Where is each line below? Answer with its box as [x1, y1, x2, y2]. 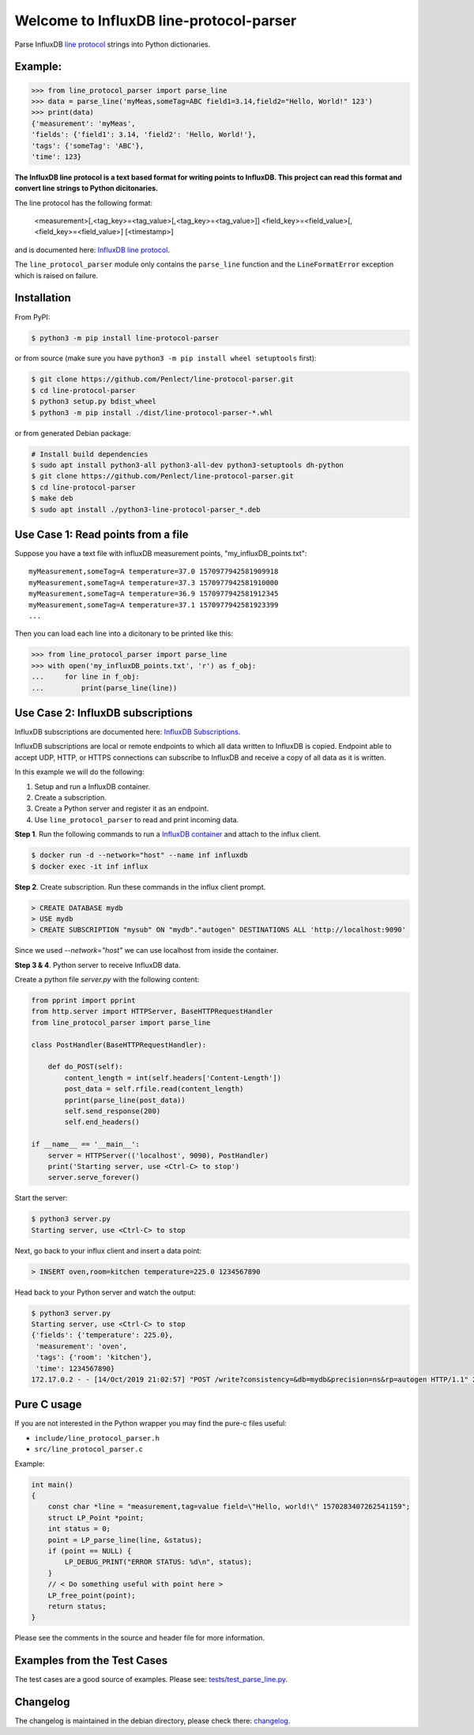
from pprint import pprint [31, 996, 136, 1005]
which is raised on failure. [14, 270, 99, 280]
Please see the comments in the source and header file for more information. [14, 1633, 265, 1642]
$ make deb [31, 494, 73, 503]
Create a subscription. [34, 793, 107, 803]
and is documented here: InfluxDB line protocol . [14, 245, 170, 255]
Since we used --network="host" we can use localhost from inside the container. [14, 946, 279, 955]
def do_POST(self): [47, 1062, 124, 1072]
